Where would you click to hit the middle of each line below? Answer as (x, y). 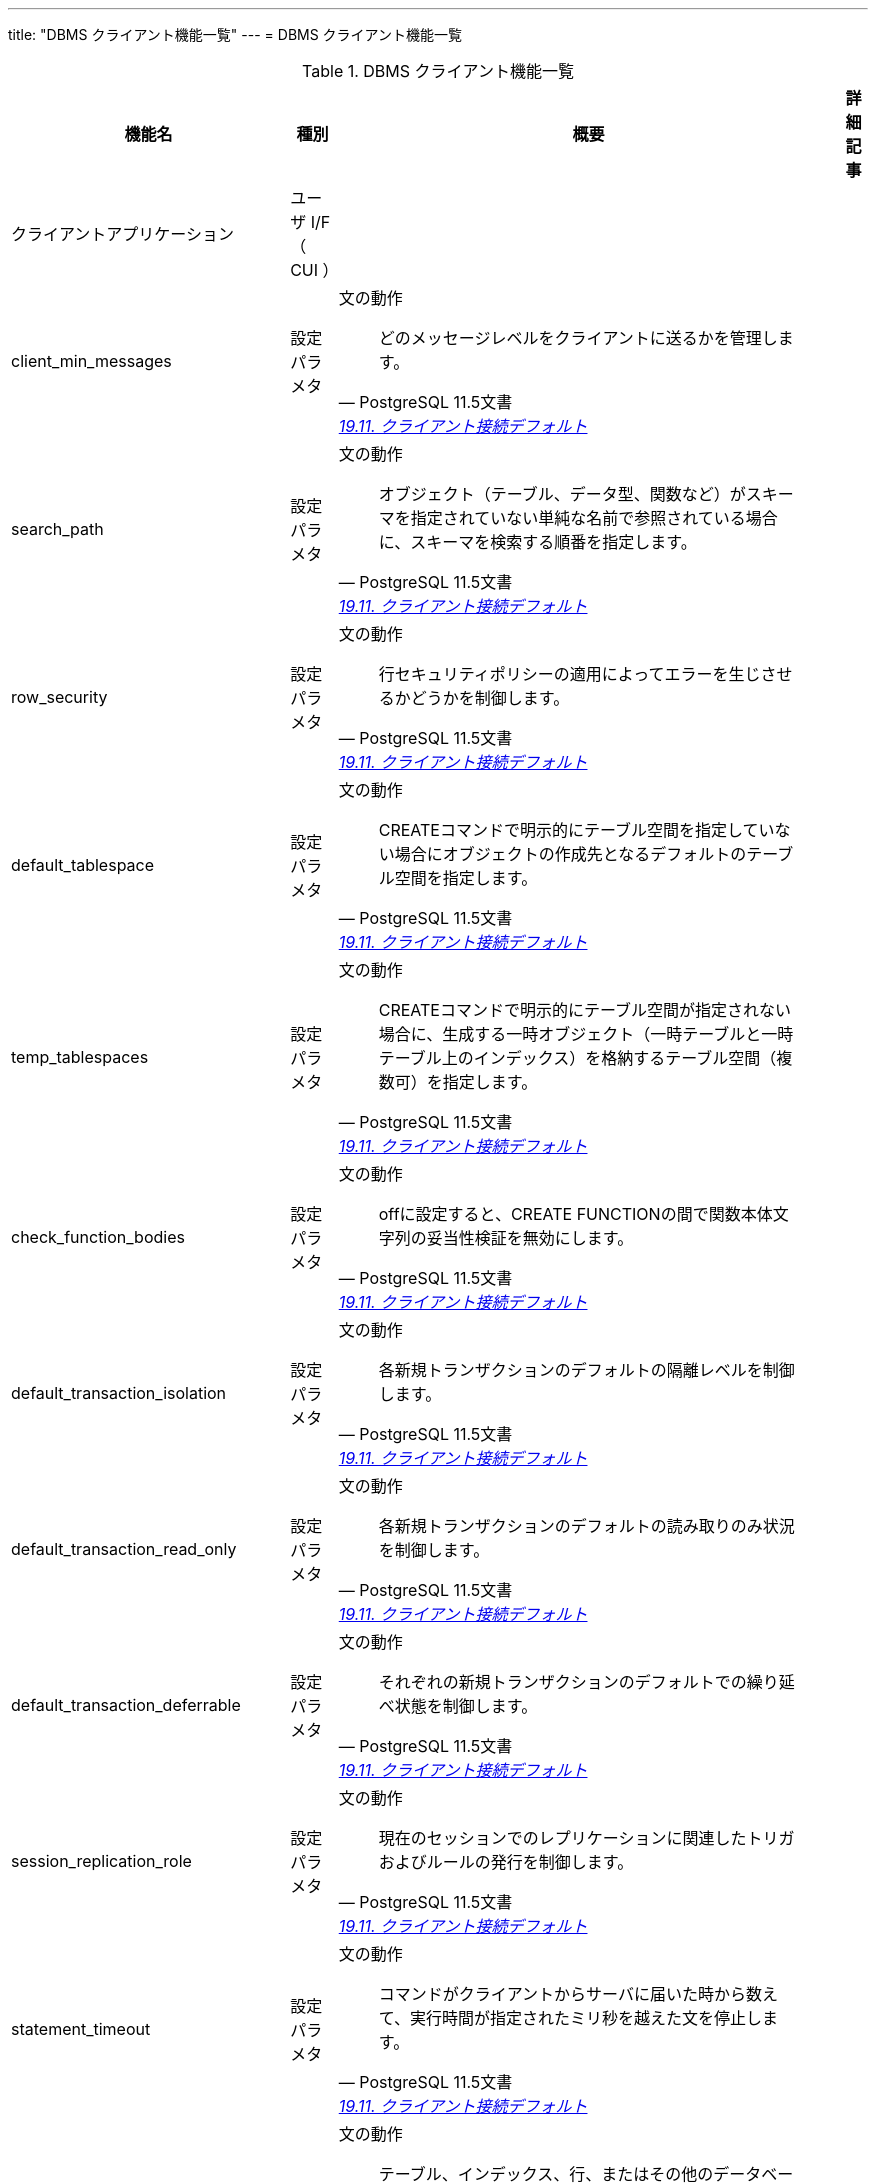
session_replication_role (101, 1861)
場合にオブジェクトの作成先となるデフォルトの (570, 854)
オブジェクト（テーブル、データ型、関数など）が (562, 494)
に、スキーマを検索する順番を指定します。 (537, 542)
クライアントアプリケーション (123, 234)
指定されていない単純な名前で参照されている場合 (594, 518)
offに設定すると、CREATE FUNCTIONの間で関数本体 (575, 1214)
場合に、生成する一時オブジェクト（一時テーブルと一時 (586, 1034)
